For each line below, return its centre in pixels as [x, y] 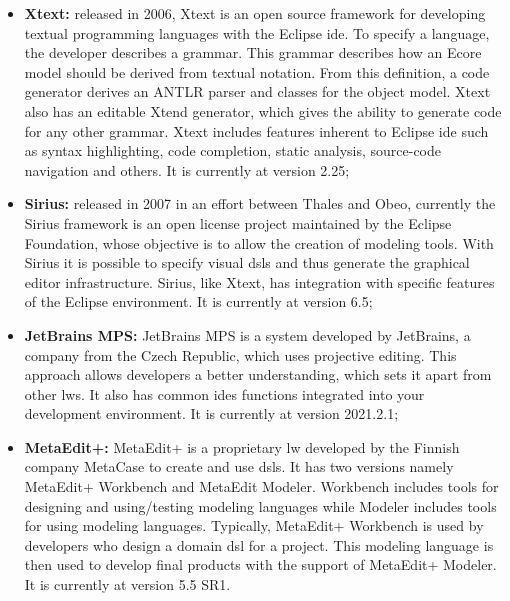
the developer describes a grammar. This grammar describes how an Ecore [253, 52]
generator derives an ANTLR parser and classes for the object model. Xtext [257, 91]
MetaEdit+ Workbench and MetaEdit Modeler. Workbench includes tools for [261, 486]
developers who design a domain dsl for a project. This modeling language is [259, 544]
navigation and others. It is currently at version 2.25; [187, 169]
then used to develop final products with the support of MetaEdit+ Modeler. [260, 564]
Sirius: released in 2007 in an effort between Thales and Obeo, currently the [260, 203]
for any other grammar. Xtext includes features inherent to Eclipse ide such [256, 130]
